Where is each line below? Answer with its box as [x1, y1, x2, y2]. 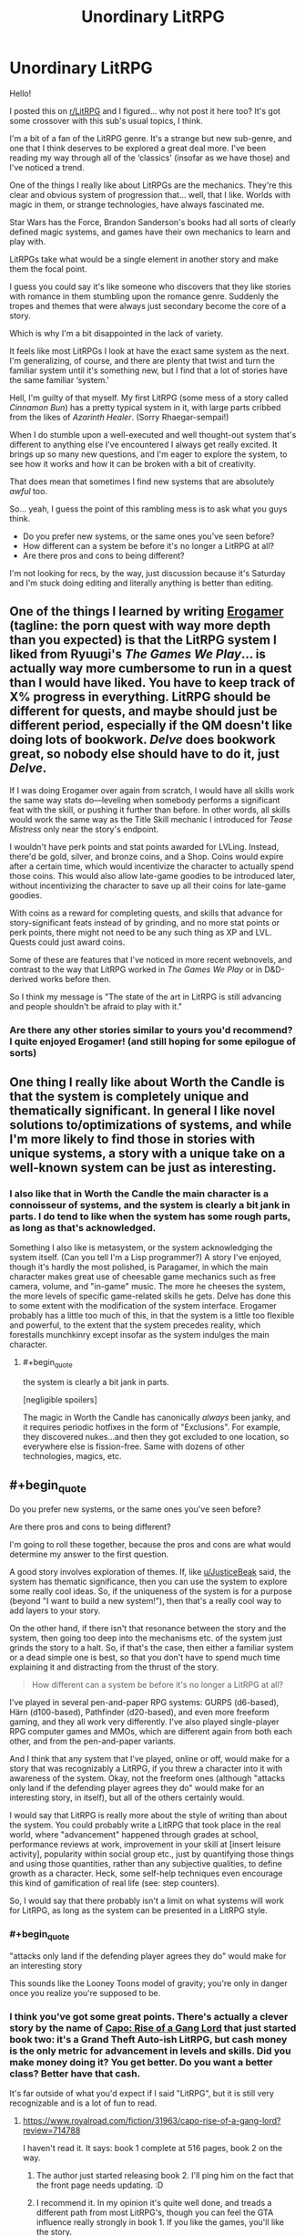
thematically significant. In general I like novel [9, 1103, 276, 1119]
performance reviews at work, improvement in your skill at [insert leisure [9, 1839, 281, 1850]
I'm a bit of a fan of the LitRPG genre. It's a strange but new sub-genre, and [9, 132, 293, 143]
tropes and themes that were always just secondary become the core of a [9, 300, 287, 311]
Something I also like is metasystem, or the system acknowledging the [9, 1242, 273, 1253]
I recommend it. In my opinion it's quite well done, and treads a [36, 2198, 272, 2209]
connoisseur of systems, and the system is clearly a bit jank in [9, 1198, 290, 1211]
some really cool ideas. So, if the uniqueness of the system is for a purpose [9, 1586, 293, 1597]
